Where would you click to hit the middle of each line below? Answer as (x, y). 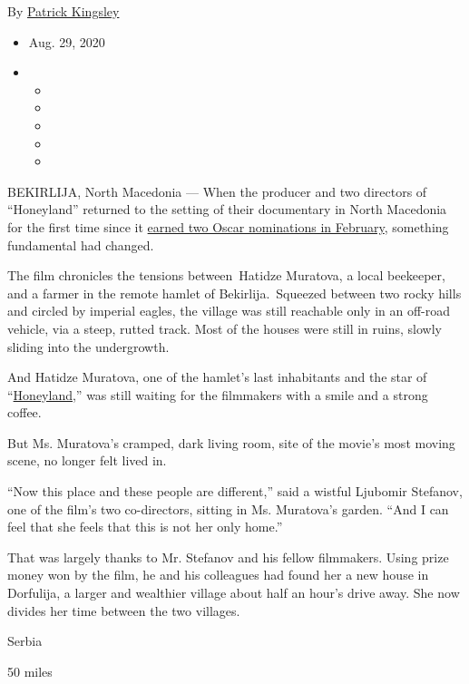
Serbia (25, 641)
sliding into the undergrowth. (88, 346)
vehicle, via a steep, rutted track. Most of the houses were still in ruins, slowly (225, 328)
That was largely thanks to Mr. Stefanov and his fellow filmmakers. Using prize (228, 557)
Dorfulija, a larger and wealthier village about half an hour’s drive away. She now (234, 593)
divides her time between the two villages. (124, 610)
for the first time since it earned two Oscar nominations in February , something (228, 226)
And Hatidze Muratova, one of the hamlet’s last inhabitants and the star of (217, 377)
